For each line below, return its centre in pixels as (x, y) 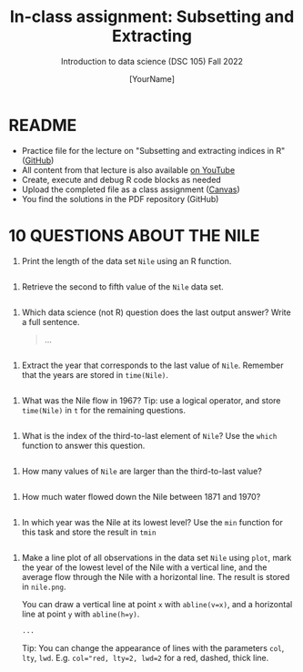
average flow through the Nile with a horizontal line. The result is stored (156, 576)
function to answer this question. (83, 445)
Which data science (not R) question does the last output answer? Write (157, 312)
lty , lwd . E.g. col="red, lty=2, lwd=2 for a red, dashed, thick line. (145, 657)
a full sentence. (50, 321)
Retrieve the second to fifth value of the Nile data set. (122, 286)
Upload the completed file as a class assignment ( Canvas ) (131, 189)
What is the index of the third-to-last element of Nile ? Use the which (149, 435)
